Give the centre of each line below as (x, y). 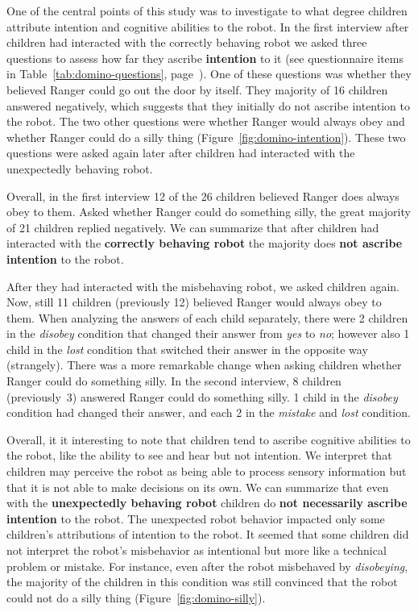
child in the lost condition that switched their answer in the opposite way (187, 349)
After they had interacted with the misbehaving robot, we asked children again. (203, 286)
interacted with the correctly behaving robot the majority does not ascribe (205, 243)
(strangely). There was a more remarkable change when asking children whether (204, 365)
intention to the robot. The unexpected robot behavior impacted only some (196, 518)
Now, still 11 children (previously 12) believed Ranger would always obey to (194, 302)
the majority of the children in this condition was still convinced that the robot (202, 582)
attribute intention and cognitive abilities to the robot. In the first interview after (208, 26)
